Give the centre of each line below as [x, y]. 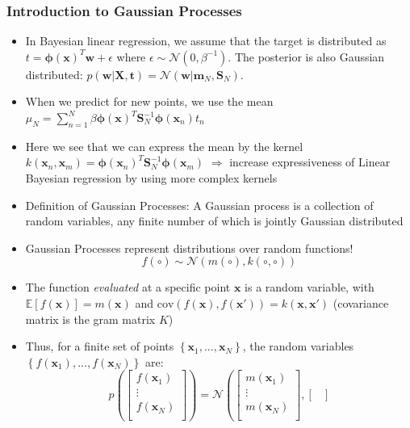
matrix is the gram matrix [90, 319]
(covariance [361, 302]
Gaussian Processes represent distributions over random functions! [189, 248]
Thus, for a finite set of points [100, 346]
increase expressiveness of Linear [310, 162]
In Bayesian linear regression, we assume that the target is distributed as [206, 41]
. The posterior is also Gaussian [306, 56]
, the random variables [298, 346]
